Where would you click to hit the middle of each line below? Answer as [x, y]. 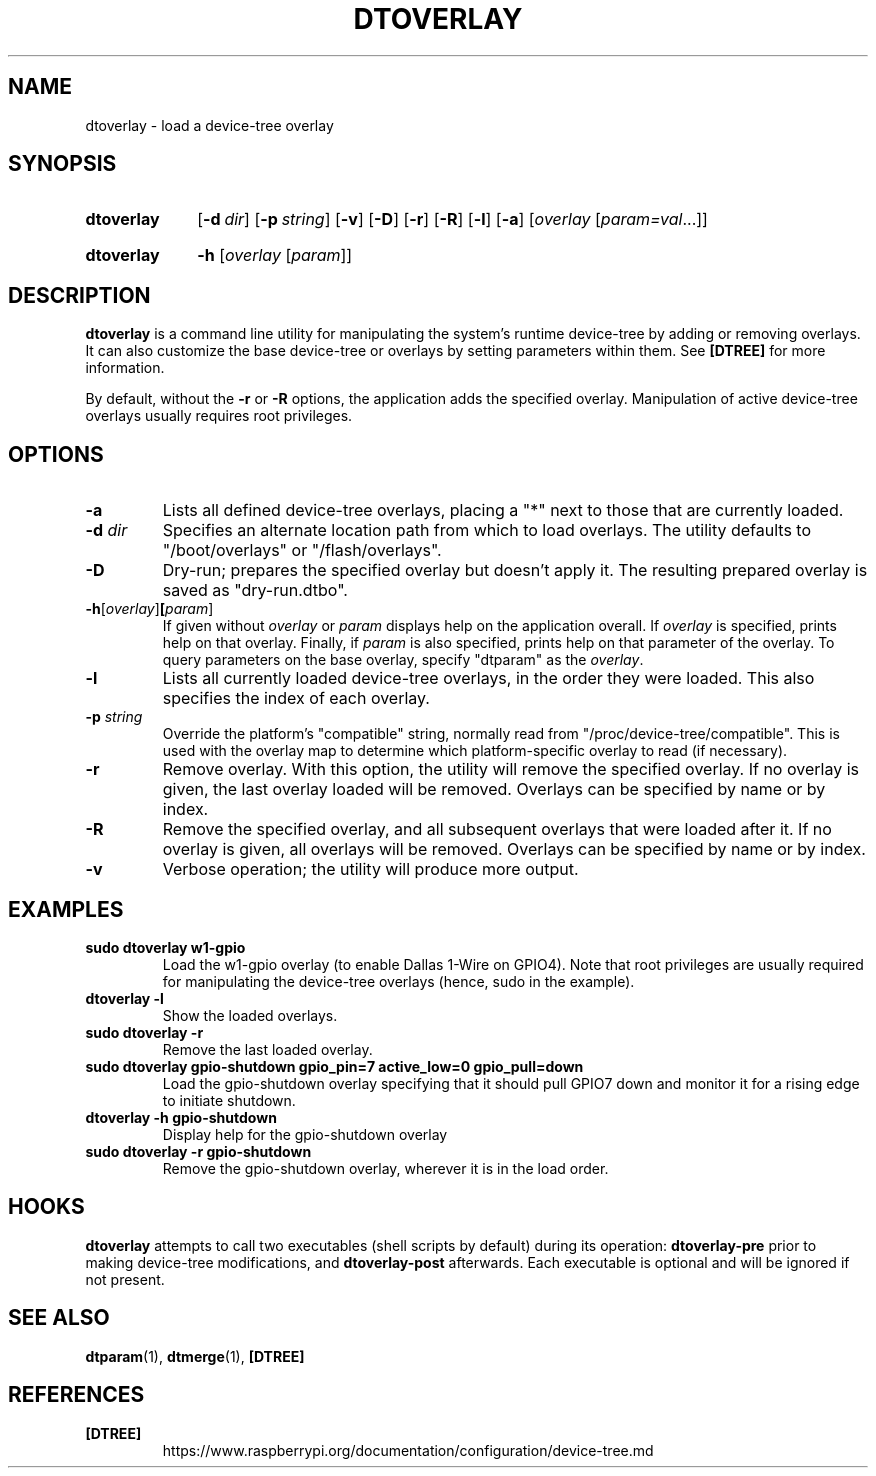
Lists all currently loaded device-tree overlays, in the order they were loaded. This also [488, 678]
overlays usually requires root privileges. [219, 416]
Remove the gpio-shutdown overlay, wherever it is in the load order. [385, 1168]
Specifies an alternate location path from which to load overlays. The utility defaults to [487, 530]
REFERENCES [76, 1395]
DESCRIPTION [79, 295]
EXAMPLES [66, 909]
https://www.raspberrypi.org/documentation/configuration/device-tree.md [408, 1450]
